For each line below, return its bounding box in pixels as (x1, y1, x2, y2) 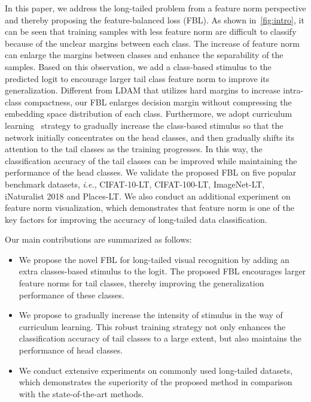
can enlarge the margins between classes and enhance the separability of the (5, 49, 283, 61)
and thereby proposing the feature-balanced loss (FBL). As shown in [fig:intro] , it (5, 13, 304, 26)
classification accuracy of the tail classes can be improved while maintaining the (5, 154, 297, 167)
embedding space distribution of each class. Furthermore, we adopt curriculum (5, 107, 292, 120)
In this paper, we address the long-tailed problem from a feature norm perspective (5, 2, 306, 14)
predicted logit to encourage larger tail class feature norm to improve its (5, 72, 270, 84)
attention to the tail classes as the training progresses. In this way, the (5, 143, 263, 155)
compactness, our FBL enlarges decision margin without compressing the (24, 95, 292, 108)
